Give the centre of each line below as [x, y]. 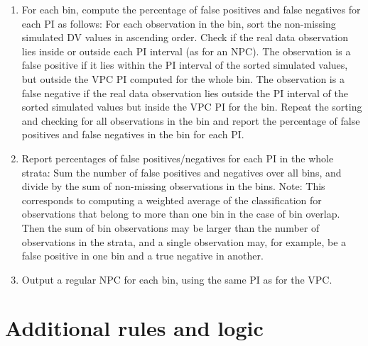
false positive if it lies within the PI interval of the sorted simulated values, [185, 65]
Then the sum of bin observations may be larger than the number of [171, 227]
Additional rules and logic [134, 328]
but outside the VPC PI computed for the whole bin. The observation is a [183, 78]
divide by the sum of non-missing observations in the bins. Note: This [173, 186]
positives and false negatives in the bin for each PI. [133, 134]
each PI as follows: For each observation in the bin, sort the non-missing [179, 23]
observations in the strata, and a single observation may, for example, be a [184, 241]
